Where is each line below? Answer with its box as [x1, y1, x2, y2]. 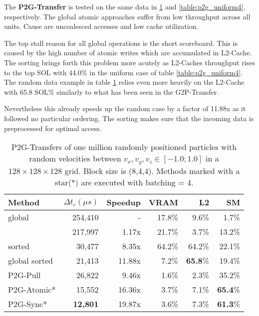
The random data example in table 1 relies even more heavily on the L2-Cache [4, 77, 245, 87]
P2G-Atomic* [8, 284, 56, 296]
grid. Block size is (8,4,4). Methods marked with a [64, 165, 240, 177]
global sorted [8, 255, 53, 267]
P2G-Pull [8, 269, 41, 281]
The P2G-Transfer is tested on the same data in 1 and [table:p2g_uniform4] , [4, 1, 246, 11]
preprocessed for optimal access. [4, 123, 102, 133]
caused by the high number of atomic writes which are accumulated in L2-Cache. [4, 47, 252, 58]
